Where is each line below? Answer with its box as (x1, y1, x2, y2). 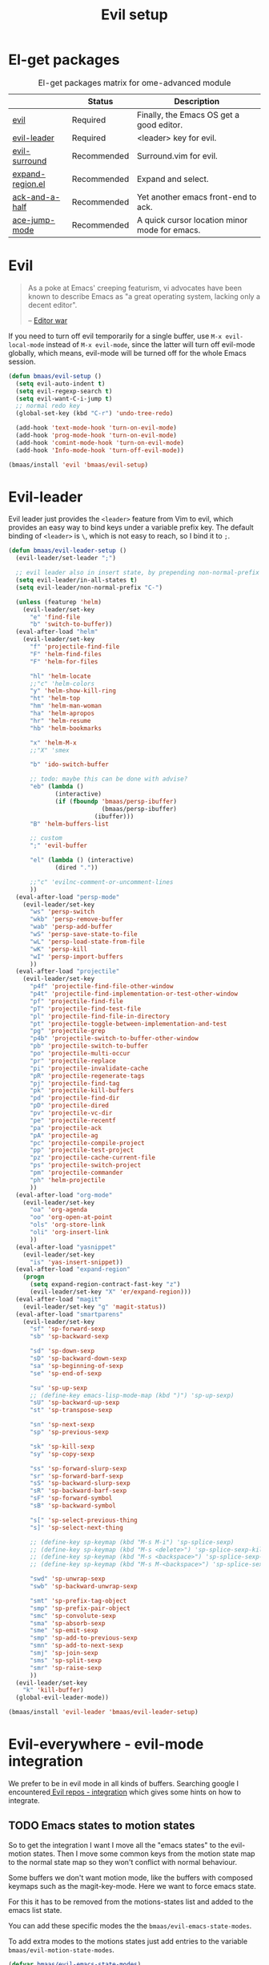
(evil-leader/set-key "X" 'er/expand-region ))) (29, 1288, 192, 1296)
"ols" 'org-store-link (29, 1221, 106, 1229)
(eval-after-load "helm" (15, 627, 98, 636)
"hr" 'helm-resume (29, 716, 91, 724)
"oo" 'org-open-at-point (29, 1213, 113, 1221)
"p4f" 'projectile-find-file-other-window (29, 982, 174, 991)
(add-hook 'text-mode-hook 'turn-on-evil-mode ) (15, 424, 178, 432)
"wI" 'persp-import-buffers (29, 952, 124, 961)
